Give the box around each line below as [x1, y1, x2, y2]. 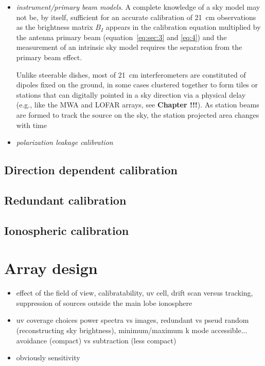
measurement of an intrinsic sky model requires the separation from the [16, 42, 242, 52]
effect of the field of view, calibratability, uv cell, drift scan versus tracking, [16, 287, 253, 298]
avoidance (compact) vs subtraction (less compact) [16, 335, 176, 345]
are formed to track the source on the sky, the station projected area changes [16, 109, 259, 120]
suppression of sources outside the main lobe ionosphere [16, 297, 192, 308]
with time [16, 119, 47, 130]
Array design [4, 258, 98, 279]
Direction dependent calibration [4, 162, 178, 178]
